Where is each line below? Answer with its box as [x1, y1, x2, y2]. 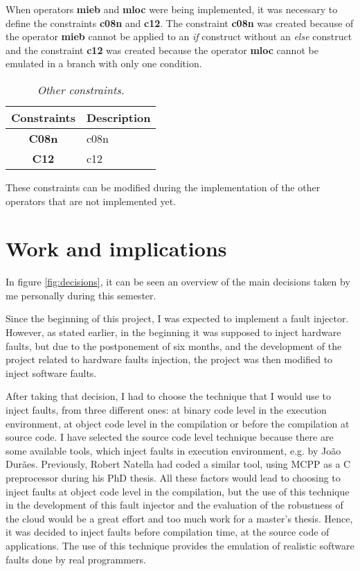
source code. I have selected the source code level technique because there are [6, 430, 334, 444]
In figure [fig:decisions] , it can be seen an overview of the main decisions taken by [6, 274, 350, 289]
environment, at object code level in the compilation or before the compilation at [6, 416, 350, 430]
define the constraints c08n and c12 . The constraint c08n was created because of [6, 15, 354, 30]
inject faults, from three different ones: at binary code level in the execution [6, 403, 327, 417]
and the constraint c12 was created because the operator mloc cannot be [6, 42, 318, 57]
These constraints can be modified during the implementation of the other [6, 179, 321, 194]
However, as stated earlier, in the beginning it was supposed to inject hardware [6, 325, 341, 340]
